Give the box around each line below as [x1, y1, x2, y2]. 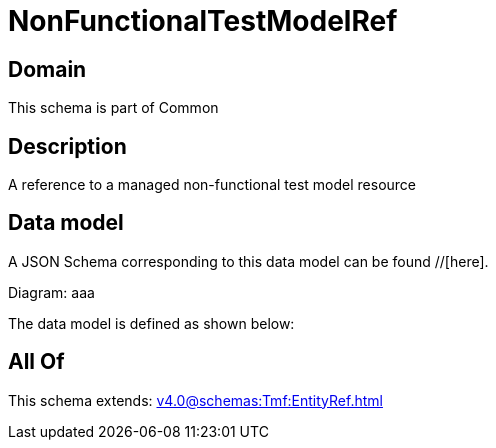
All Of [8, 349, 65, 375]
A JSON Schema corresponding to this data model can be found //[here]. [8, 252, 489, 270]
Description [8, 133, 127, 159]
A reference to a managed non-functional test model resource [8, 176, 417, 194]
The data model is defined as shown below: [8, 314, 295, 332]
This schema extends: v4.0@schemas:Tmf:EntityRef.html [8, 391, 383, 409]
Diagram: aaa [8, 283, 95, 301]
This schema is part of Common [8, 99, 219, 117]
